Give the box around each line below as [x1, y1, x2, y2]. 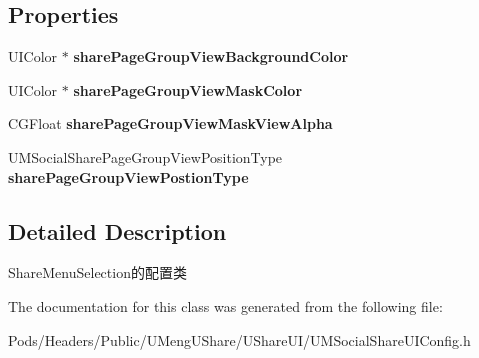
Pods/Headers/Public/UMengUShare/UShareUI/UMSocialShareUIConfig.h [8, 329, 471, 350]
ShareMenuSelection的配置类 [8, 262, 187, 283]
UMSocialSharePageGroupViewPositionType [8, 146, 283, 167]
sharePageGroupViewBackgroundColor [73, 46, 349, 67]
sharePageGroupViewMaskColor [73, 79, 303, 100]
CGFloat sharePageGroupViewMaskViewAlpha [8, 113, 333, 134]
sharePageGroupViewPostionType [8, 166, 249, 187]
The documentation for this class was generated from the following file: [8, 295, 443, 316]
